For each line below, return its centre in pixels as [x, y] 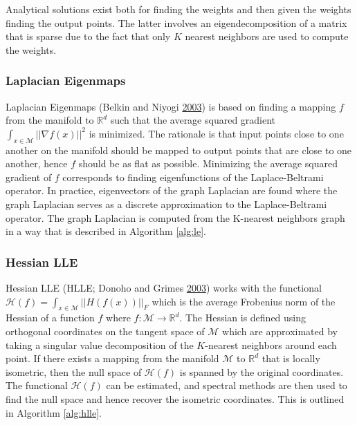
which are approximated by [280, 331]
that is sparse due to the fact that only [88, 36]
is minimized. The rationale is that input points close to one [216, 133]
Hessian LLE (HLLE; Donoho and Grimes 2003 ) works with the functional [164, 287]
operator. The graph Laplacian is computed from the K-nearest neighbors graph [175, 217]
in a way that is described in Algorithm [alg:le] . [106, 231]
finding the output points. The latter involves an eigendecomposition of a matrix [176, 22]
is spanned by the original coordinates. [262, 371]
